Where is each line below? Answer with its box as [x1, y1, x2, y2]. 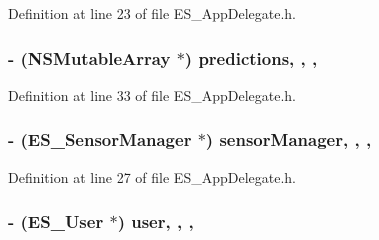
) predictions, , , [184, 45, 318, 70]
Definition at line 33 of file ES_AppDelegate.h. [8, 84, 297, 105]
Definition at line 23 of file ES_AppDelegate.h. [8, 3, 297, 23]
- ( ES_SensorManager [8, 127, 192, 152]
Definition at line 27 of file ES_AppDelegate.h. [8, 166, 297, 187]
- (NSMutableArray [8, 45, 171, 70]
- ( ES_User [8, 209, 104, 234]
